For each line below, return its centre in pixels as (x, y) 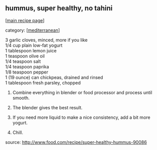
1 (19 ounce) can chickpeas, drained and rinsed (54, 77)
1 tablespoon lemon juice (31, 50)
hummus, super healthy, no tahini (59, 8)
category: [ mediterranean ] (33, 30)
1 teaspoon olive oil (25, 56)
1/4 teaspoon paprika (27, 66)
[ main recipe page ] (25, 20)
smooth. (21, 98)
